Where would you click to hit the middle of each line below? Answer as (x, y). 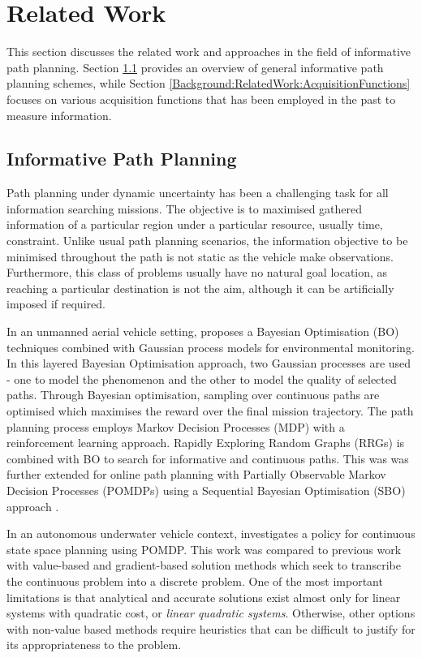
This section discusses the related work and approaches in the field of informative (209, 52)
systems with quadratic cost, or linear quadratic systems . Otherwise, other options (211, 613)
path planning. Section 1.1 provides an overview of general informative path (195, 67)
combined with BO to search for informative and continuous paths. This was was (208, 458)
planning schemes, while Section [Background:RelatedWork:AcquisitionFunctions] (209, 83)
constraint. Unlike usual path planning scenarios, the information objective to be (207, 241)
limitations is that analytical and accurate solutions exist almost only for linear (204, 597)
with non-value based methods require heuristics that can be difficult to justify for (211, 628)
